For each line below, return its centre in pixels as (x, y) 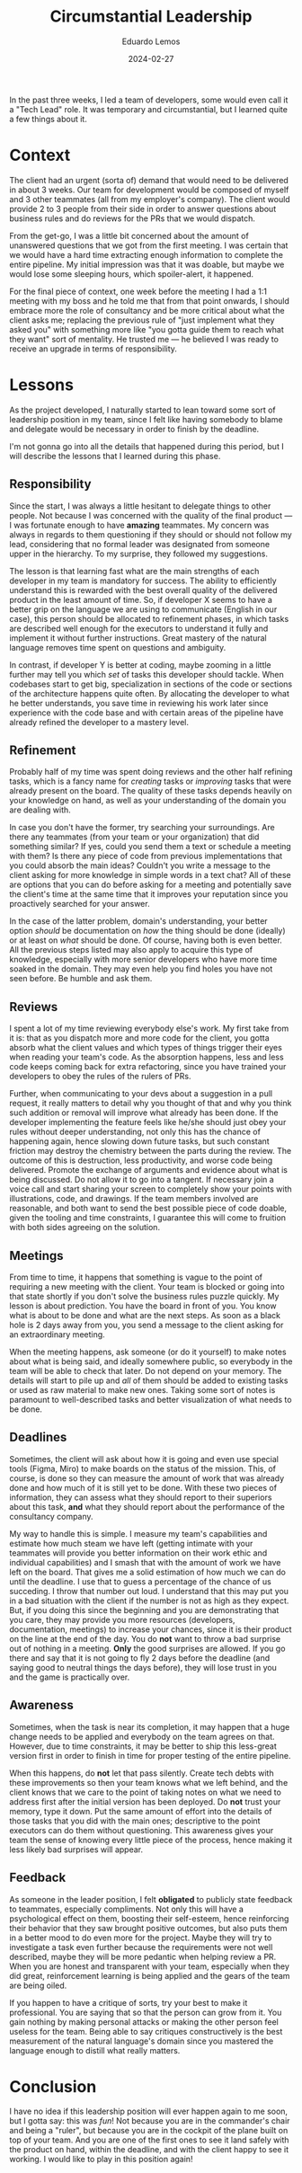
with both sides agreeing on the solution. (84, 1228)
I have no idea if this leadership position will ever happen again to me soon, (149, 2111)
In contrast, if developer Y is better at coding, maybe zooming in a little (140, 665)
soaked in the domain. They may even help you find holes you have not (141, 969)
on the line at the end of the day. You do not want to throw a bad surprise (145, 1638)
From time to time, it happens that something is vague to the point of (136, 1277)
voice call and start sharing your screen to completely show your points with (151, 1189)
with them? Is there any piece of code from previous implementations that (146, 856)
